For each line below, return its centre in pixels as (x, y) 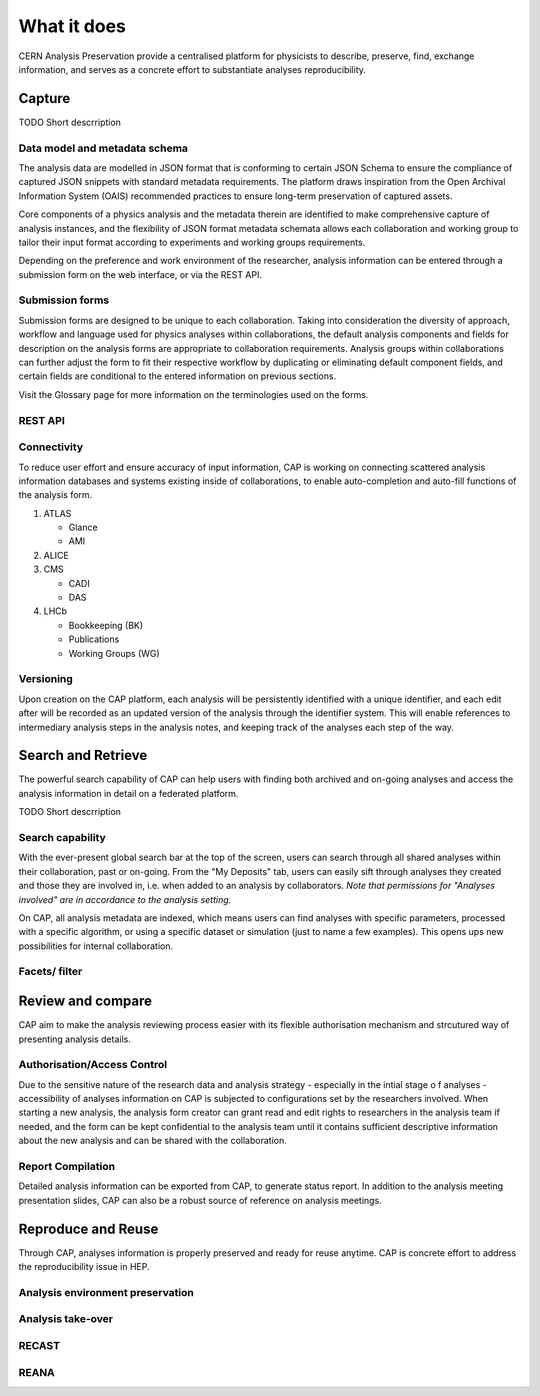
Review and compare (85, 1001)
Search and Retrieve (83, 755)
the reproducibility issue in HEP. (84, 1267)
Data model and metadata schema (103, 148)
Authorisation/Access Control (93, 1065)
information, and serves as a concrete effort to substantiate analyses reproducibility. (192, 69)
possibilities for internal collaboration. (96, 946)
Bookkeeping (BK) (106, 625)
